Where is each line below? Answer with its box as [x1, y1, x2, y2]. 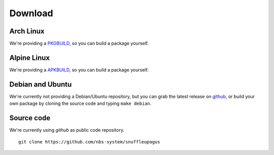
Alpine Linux [9, 53, 50, 62]
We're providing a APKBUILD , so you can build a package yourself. [9, 66, 149, 73]
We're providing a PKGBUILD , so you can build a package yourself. [9, 41, 149, 47]
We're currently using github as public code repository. [9, 127, 124, 133]
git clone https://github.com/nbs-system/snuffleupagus [18, 139, 160, 144]
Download [9, 8, 53, 19]
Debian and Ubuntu [9, 80, 72, 89]
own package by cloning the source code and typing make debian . [9, 100, 152, 106]
